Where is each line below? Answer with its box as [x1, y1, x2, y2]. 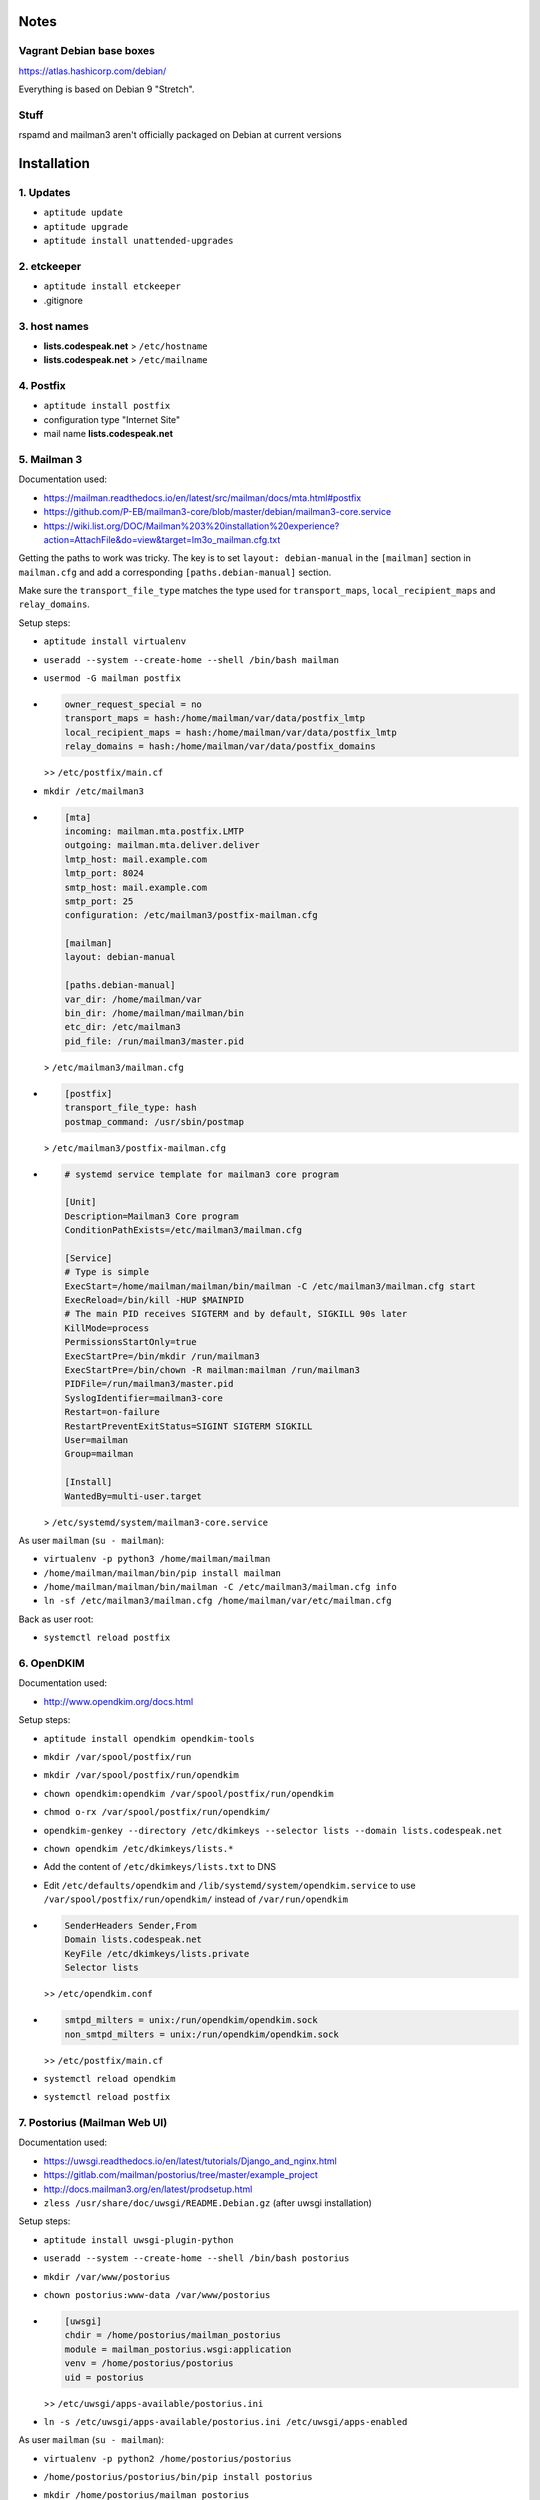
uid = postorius [64, 2371, 145, 2383]
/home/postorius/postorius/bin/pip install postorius [43, 2471, 313, 2483]
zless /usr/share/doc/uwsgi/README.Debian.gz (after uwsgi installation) [43, 2197, 372, 2209]
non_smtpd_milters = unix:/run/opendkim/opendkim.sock [64, 2028, 339, 2040]
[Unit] [64, 1196, 97, 1208]
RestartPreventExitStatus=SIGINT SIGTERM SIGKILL [64, 1420, 313, 1432]
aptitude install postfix [43, 400, 171, 412]
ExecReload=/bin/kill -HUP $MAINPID [64, 1295, 245, 1306]
